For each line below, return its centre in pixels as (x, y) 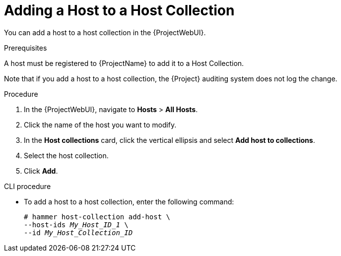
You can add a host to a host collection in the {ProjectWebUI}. (105, 32)
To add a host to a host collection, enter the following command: (129, 201)
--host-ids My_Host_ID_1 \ (76, 224)
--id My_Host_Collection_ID (78, 232)
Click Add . (41, 171)
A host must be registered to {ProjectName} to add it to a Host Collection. (124, 63)
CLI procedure (28, 186)
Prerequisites (26, 48)
